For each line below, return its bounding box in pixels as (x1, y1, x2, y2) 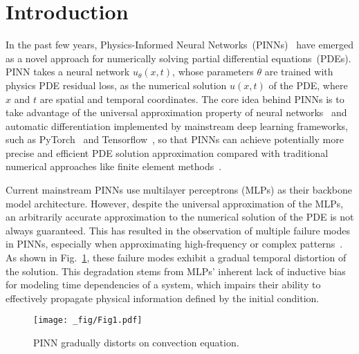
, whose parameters (172, 64, 254, 79)
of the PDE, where (268, 77, 348, 92)
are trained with (264, 64, 333, 79)
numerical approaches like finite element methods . (6, 159, 222, 174)
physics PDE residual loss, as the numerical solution (6, 77, 227, 92)
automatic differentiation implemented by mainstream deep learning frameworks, (6, 118, 349, 133)
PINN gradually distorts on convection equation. (33, 335, 239, 350)
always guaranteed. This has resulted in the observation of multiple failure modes (6, 223, 351, 237)
